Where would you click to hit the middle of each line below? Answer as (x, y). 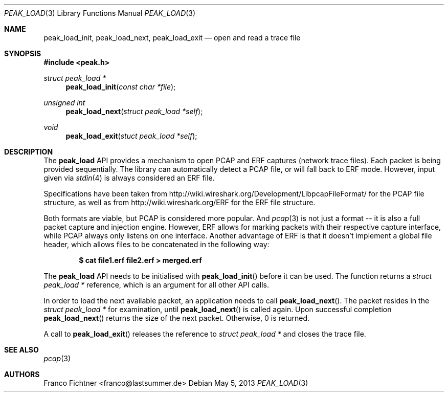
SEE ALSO (21, 350)
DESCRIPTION (29, 152)
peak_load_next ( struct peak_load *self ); (134, 111)
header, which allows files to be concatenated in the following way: (156, 244)
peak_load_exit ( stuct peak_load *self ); (131, 136)
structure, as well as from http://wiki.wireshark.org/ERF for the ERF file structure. (180, 202)
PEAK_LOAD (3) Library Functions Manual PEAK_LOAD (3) (100, 13)
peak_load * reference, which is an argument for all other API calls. (156, 285)
